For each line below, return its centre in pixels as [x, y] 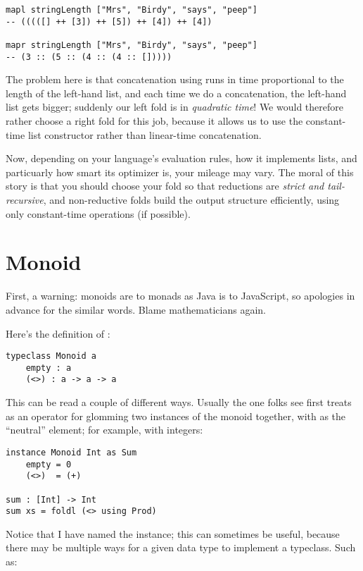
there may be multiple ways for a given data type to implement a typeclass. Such [181, 547]
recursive [25, 200]
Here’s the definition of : [58, 333]
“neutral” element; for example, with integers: [104, 430]
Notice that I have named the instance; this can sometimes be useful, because [173, 533]
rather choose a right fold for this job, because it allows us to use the [154, 121]
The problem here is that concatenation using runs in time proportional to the [175, 79]
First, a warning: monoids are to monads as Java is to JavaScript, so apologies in [180, 296]
